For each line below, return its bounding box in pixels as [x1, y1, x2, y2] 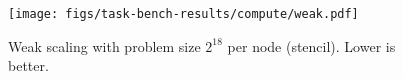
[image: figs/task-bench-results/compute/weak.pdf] [8, 7, 359, 21]
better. [8, 55, 49, 76]
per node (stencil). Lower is [227, 35, 396, 56]
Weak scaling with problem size [8, 35, 201, 56]
